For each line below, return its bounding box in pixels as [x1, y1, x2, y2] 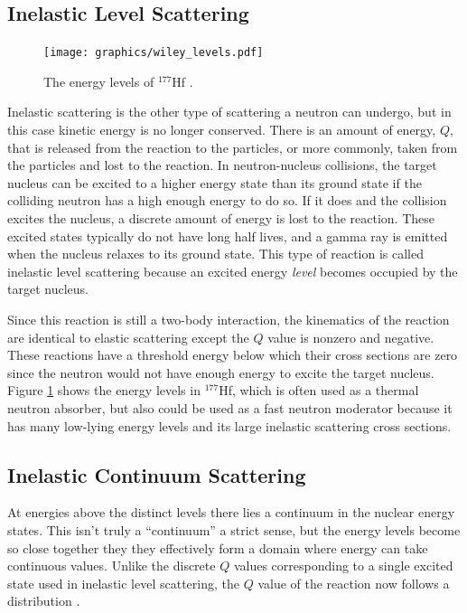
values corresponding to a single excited [233, 556, 453, 575]
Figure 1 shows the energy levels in [7, 381, 201, 400]
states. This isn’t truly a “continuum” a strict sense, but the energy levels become [7, 520, 461, 539]
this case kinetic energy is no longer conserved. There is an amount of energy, [7, 120, 436, 139]
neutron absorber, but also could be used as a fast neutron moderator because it [7, 398, 453, 417]
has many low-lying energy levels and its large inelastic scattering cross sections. [7, 416, 452, 435]
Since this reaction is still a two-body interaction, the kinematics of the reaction [7, 309, 450, 328]
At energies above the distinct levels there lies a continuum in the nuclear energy [7, 503, 455, 522]
